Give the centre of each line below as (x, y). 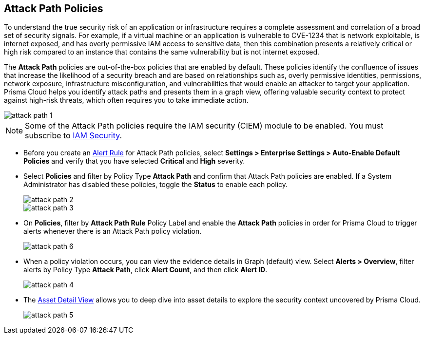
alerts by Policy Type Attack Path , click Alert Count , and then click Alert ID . (145, 270)
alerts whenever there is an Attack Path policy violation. (113, 231)
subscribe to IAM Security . (74, 136)
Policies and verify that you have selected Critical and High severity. (134, 161)
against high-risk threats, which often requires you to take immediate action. (126, 100)
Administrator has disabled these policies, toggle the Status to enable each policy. (156, 185)
